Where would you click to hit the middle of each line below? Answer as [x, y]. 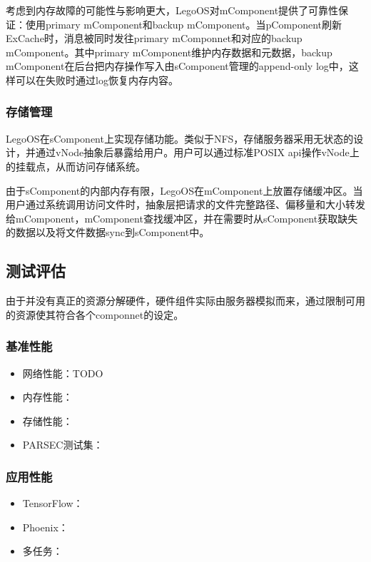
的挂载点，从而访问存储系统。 [76, 166]
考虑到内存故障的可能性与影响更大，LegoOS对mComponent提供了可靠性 [172, 10]
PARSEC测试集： [63, 445]
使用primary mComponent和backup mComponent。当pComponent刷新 [184, 24]
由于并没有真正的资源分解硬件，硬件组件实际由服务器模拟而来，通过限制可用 [185, 301]
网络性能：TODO [63, 373]
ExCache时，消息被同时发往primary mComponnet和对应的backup [154, 38]
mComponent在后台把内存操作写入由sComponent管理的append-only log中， [177, 66]
